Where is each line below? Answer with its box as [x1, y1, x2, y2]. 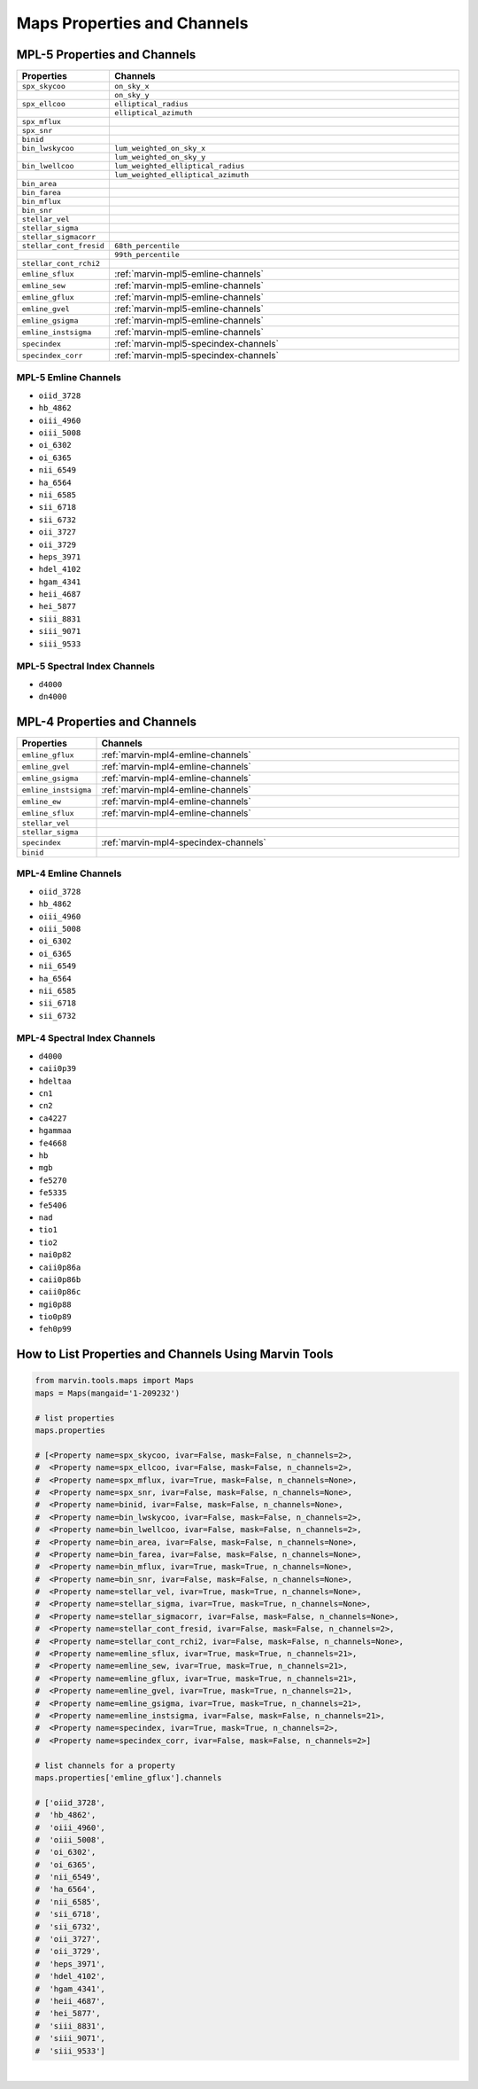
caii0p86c [38, 1287, 81, 1297]
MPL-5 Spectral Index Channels [16, 661, 155, 673]
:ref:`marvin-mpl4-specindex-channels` [101, 836, 267, 849]
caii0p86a [38, 1262, 81, 1272]
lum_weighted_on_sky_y [113, 153, 206, 162]
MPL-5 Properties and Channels [16, 47, 197, 62]
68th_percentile [113, 241, 181, 251]
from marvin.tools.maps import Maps [35, 1375, 195, 1386]
